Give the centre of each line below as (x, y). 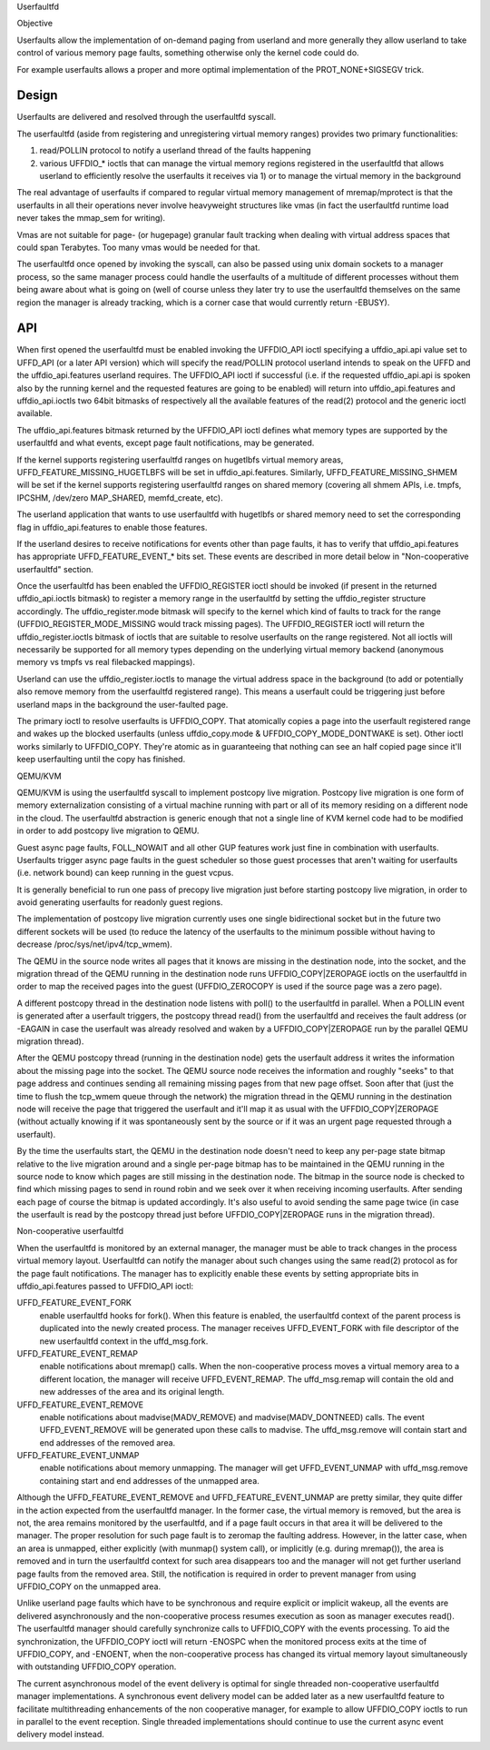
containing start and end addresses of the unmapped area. (150, 1480)
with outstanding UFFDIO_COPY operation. (97, 1666)
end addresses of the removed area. (108, 1442)
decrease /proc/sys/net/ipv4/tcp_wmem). (94, 944)
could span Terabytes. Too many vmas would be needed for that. (138, 247)
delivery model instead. (60, 1735)
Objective (35, 24)
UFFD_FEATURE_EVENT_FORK (74, 1303)
